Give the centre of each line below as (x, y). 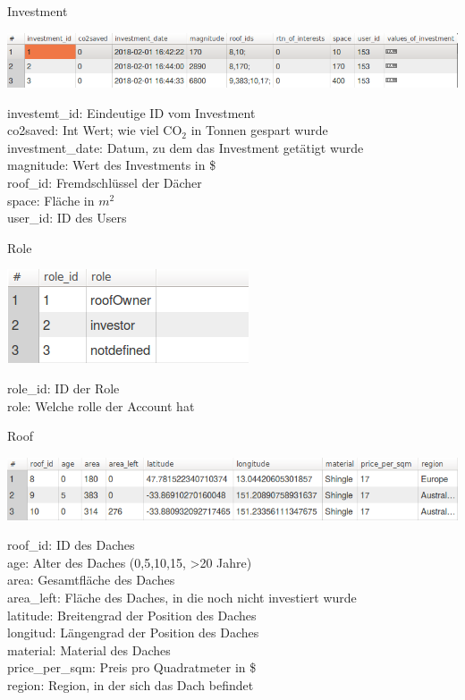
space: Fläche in (51, 200)
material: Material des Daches (89, 649)
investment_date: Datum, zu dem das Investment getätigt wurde (186, 147)
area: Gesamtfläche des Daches (91, 580)
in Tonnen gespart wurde (259, 130)
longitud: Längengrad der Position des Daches (133, 633)
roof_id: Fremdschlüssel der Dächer (105, 183)
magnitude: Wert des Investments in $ (112, 165)
